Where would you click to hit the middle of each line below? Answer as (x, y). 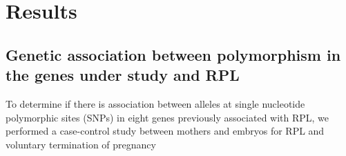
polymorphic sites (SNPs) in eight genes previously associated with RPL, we (167, 117)
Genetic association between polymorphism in (173, 54)
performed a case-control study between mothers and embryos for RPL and (165, 131)
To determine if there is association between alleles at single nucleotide (155, 103)
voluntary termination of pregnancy (81, 144)
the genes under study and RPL (123, 75)
